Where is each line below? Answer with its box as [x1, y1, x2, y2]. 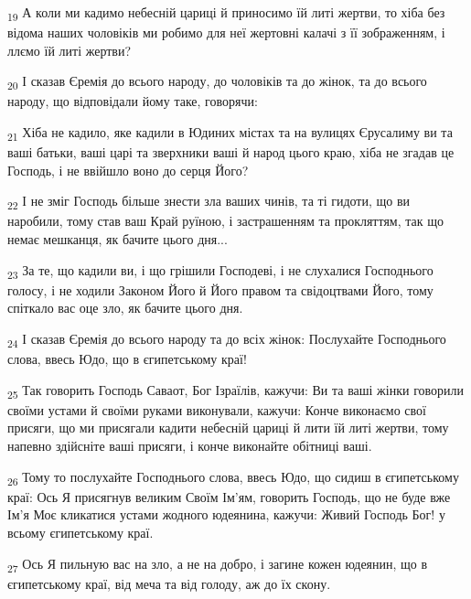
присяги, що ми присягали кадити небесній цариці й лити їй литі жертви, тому [7, 418, 449, 437]
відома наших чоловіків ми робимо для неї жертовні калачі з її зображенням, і [7, 23, 445, 42]
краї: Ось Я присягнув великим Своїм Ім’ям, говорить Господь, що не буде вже [7, 487, 451, 506]
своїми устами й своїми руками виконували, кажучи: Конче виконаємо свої [7, 400, 426, 419]
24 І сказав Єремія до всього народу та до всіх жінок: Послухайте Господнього [7, 328, 446, 350]
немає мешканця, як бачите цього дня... [7, 230, 228, 249]
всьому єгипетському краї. [7, 522, 154, 541]
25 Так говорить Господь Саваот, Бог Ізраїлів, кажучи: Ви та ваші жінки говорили [7, 380, 465, 401]
